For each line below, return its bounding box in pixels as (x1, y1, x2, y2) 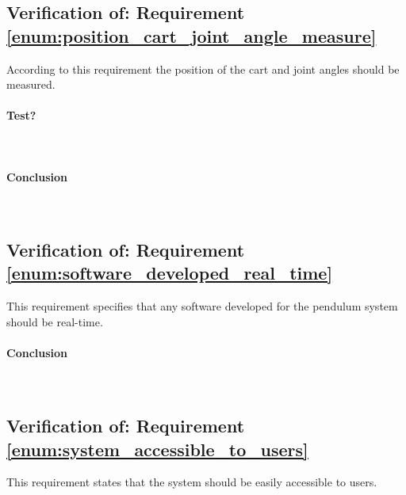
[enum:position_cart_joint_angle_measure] (6, 23, 377, 48)
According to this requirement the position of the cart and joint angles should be (6, 60, 400, 77)
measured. (6, 76, 56, 93)
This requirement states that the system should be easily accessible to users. (6, 474, 377, 490)
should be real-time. (6, 313, 103, 329)
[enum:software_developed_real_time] (6, 261, 333, 285)
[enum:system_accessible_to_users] (6, 436, 308, 461)
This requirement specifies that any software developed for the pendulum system (6, 298, 398, 314)
